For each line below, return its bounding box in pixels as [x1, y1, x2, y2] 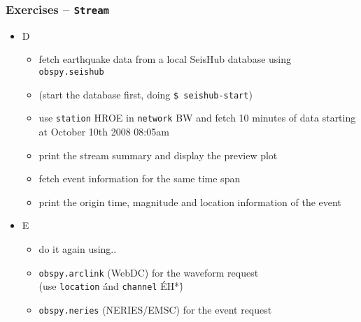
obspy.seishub [38, 66, 104, 77]
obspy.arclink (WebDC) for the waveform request [38, 265, 259, 279]
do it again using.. [38, 241, 117, 256]
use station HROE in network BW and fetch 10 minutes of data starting [38, 110, 356, 125]
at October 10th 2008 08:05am [38, 124, 169, 138]
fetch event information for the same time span [38, 171, 241, 186]
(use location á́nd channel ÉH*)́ [38, 279, 183, 293]
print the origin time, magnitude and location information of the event [38, 194, 341, 209]
